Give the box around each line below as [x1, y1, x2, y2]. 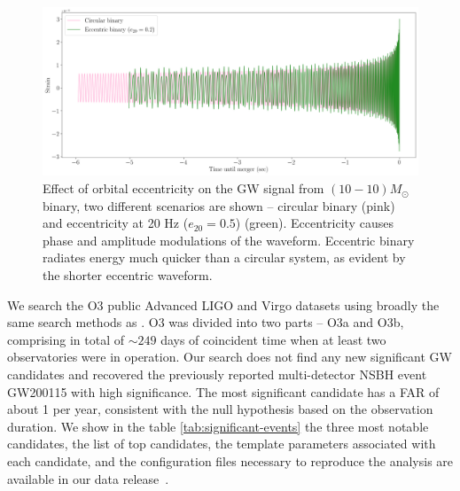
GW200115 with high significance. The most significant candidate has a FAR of [7, 382, 440, 401]
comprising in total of [7, 330, 124, 348]
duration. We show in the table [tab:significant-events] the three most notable [7, 417, 429, 435]
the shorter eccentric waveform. [43, 266, 213, 284]
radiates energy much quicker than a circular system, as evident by [43, 248, 406, 267]
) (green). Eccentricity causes [235, 214, 394, 232]
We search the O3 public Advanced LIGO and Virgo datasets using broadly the [7, 295, 440, 314]
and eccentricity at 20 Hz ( [43, 214, 189, 232]
